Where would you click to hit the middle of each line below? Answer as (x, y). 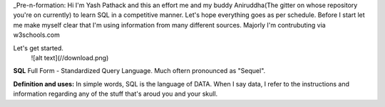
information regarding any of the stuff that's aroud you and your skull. (115, 94)
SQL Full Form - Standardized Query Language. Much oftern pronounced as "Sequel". (139, 71)
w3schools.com (37, 35)
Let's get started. (38, 48)
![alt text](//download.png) (70, 57)
